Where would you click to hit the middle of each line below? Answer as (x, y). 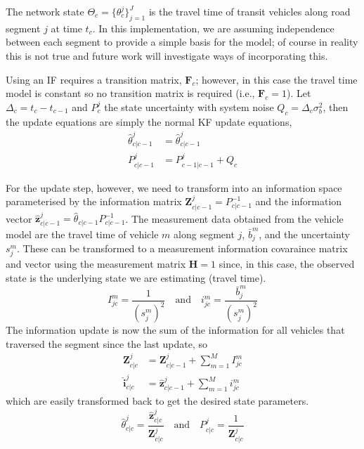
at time (66, 28)
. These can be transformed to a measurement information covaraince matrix (182, 248)
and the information (299, 201)
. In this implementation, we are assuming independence (213, 28)
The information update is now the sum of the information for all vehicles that (175, 330)
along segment (204, 234)
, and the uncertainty (304, 234)
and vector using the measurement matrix (96, 264)
